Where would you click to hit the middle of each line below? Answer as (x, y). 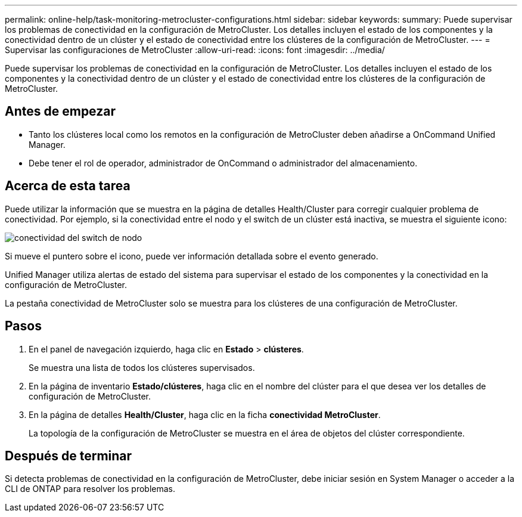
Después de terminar (69, 456)
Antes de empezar (60, 112)
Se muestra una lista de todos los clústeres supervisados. (142, 367)
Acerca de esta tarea (68, 186)
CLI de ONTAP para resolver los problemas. (90, 489)
